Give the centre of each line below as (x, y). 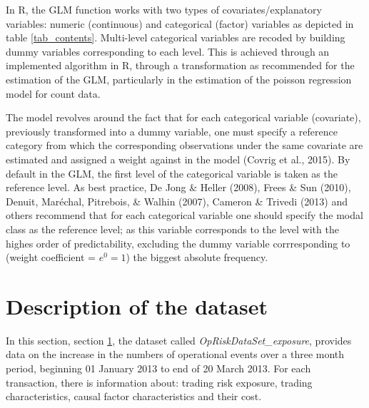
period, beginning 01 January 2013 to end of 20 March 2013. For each (158, 368)
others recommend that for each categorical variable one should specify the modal (184, 215)
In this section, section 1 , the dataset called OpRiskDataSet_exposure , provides (179, 340)
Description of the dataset (137, 306)
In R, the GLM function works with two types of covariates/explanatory (164, 9)
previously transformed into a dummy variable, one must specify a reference (172, 131)
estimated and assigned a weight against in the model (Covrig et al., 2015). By (178, 159)
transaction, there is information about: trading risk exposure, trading (159, 382)
